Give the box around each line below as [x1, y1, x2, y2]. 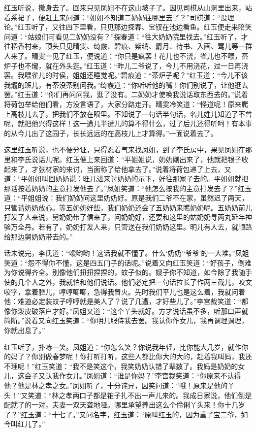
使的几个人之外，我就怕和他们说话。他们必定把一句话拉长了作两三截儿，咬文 [4, 277, 252, 287]
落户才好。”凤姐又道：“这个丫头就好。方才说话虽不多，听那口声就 [38, 305, 249, 316]
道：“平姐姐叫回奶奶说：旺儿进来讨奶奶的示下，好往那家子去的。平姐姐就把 [4, 173, 249, 184]
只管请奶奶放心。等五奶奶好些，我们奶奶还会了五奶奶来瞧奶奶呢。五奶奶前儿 [4, 202, 252, 212]
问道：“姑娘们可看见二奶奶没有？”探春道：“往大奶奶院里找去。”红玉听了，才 [4, 31, 248, 41]
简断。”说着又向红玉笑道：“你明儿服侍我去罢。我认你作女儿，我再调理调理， [4, 315, 249, 326]
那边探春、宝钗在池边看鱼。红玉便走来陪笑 [114, 22, 252, 32]
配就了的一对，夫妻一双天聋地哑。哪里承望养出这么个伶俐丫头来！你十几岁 [4, 399, 245, 410]
